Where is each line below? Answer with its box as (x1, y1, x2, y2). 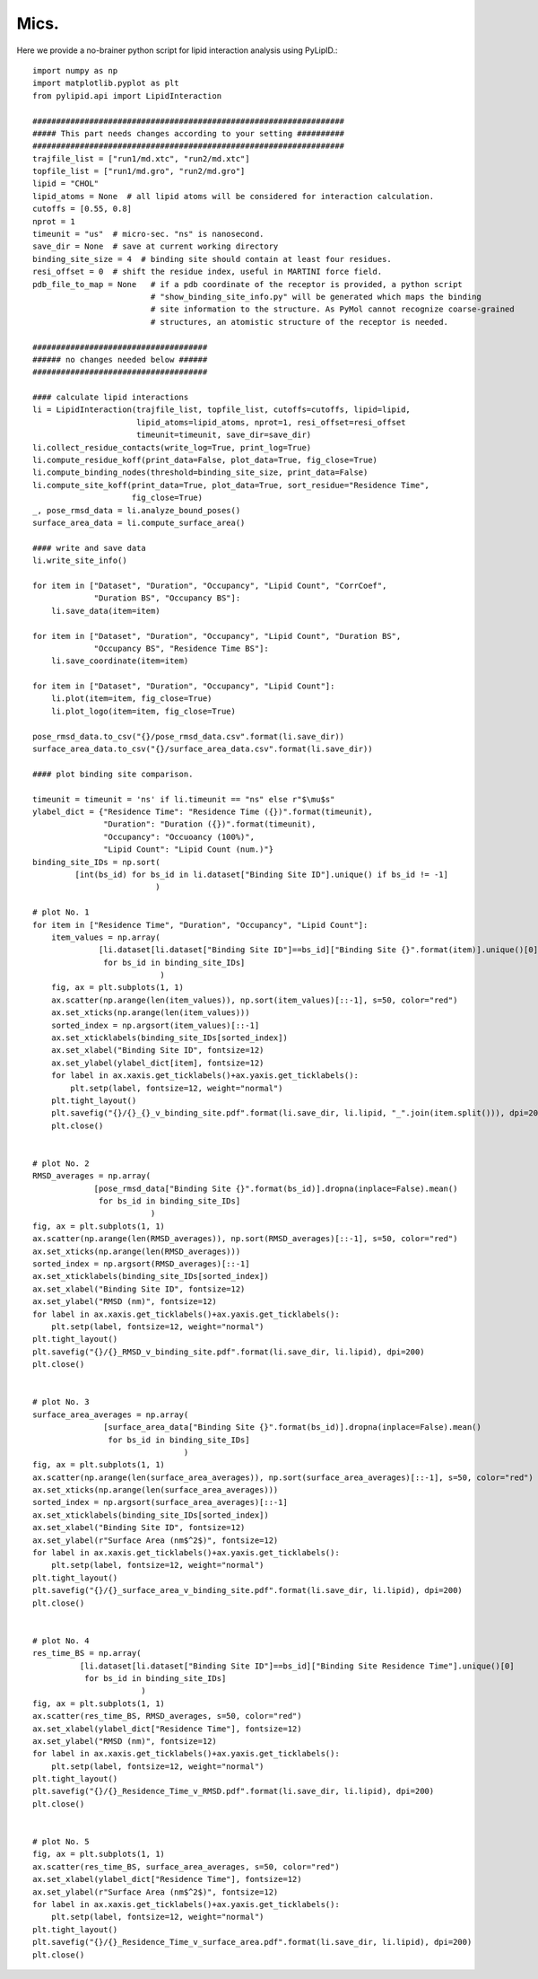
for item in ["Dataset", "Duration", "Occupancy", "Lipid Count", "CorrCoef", (32, 580, 387, 591)
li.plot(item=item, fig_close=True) (50, 694, 213, 704)
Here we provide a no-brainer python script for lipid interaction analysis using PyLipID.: (16, 45, 338, 56)
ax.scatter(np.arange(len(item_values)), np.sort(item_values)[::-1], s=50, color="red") (50, 994, 458, 1005)
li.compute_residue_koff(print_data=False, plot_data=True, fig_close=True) (32, 455, 378, 466)
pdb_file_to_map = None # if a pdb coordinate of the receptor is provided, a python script (32, 279, 464, 289)
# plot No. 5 (32, 1836, 90, 1847)
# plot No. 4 (32, 1635, 90, 1646)
